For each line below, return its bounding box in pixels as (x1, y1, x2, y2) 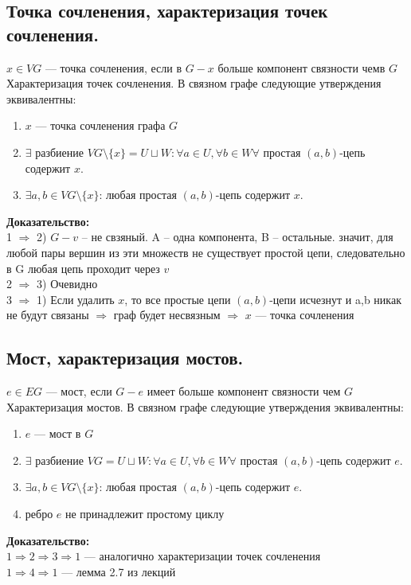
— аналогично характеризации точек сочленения (84, 548, 321, 564)
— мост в (33, 425, 81, 442)
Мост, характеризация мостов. (6, 345, 244, 370)
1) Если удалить (37, 291, 115, 307)
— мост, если (45, 383, 112, 400)
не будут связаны (6, 306, 89, 323)
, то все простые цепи (124, 291, 231, 307)
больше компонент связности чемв (217, 59, 386, 76)
